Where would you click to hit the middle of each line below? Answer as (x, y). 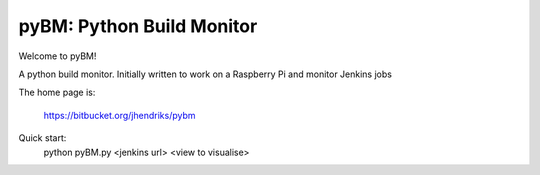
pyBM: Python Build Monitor (138, 26)
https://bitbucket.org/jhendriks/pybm (119, 115)
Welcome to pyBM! (57, 56)
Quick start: (42, 138)
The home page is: (57, 92)
